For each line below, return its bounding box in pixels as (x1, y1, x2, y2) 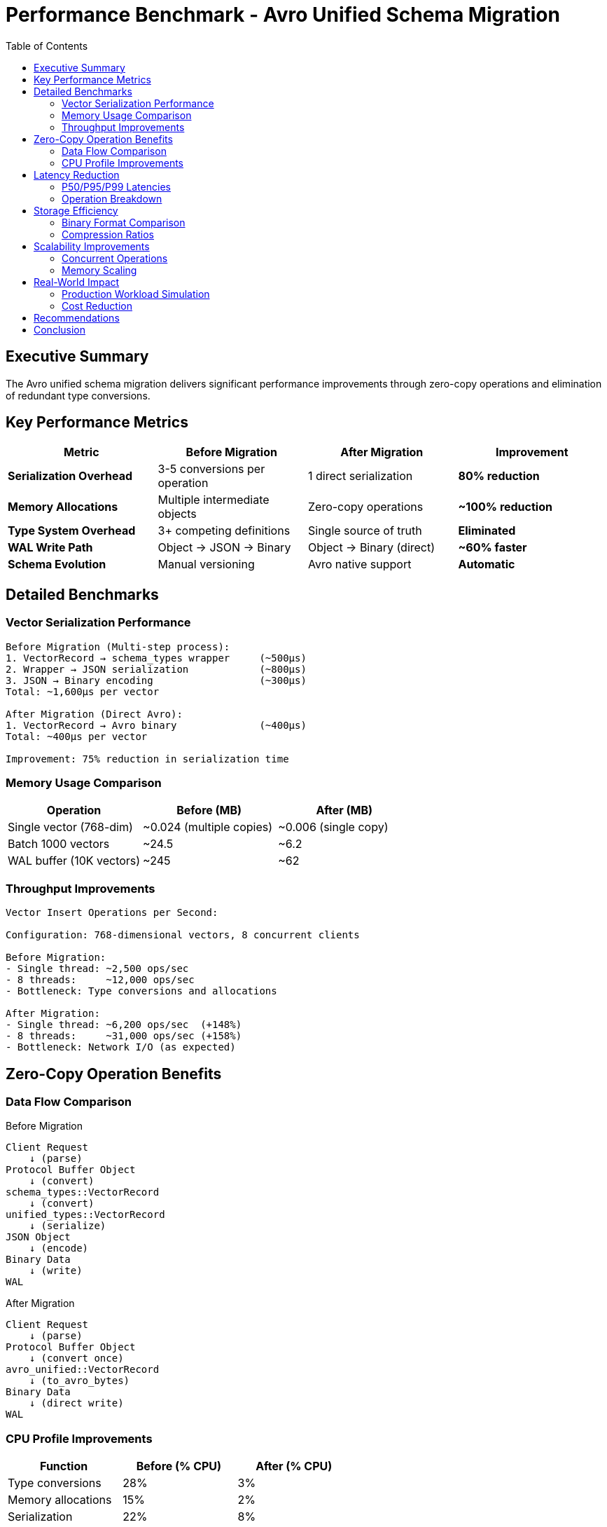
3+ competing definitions (158, 523, 291, 538)
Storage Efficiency (34, 204, 118, 217)
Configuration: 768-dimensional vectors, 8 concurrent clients (6, 929, 360, 941)
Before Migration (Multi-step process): (6, 641, 230, 652)
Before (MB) (176, 803, 242, 818)
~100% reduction (458, 500, 552, 514)
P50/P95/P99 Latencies (62, 180, 171, 193)
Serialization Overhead (8, 469, 133, 484)
